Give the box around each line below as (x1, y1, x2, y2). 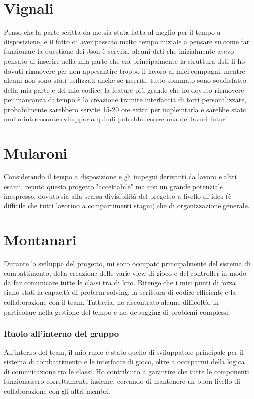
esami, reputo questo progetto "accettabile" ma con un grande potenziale (4, 181, 223, 191)
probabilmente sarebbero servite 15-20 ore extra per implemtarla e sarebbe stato (4, 104, 247, 114)
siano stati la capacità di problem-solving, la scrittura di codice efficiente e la (4, 287, 236, 297)
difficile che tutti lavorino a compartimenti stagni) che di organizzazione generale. (4, 200, 250, 210)
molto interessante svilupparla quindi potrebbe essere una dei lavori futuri (4, 114, 227, 124)
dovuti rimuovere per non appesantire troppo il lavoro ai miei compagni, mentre (4, 65, 245, 76)
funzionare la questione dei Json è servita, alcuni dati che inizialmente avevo (4, 46, 234, 56)
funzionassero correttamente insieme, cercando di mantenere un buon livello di (4, 376, 240, 386)
